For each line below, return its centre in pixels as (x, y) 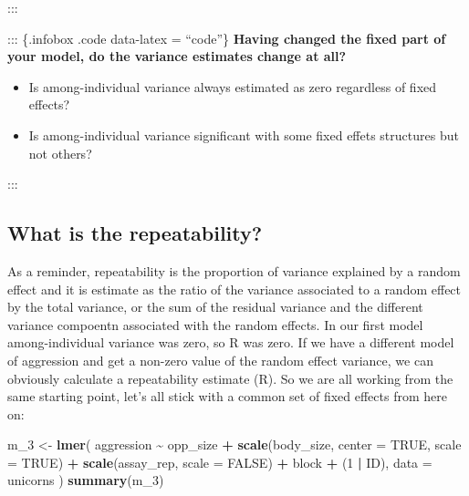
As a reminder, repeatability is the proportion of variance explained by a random (234, 270)
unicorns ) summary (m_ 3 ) (86, 480)
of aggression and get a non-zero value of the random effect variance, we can (220, 360)
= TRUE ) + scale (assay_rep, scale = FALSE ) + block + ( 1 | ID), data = (220, 462)
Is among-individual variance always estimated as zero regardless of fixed (233, 86)
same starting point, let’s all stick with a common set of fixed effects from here (227, 396)
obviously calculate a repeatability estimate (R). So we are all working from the (230, 378)
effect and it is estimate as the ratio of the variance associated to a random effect (234, 289)
